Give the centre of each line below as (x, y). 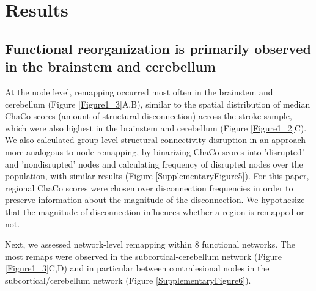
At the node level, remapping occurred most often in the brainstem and (139, 91)
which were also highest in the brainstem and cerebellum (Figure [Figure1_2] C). (156, 127)
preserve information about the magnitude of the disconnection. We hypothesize (155, 200)
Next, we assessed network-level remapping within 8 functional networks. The (150, 244)
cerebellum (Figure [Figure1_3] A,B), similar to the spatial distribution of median (158, 104)
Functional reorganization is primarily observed (158, 48)
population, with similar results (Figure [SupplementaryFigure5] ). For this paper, (157, 176)
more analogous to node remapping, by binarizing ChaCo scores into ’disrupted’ (155, 151)
